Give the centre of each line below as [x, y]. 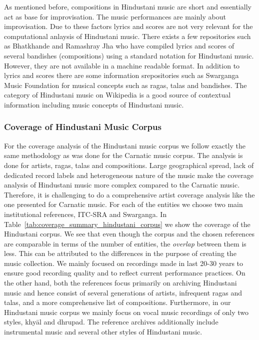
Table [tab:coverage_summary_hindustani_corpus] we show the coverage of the [127, 224]
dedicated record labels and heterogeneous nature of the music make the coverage [129, 175]
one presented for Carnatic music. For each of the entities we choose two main [123, 204]
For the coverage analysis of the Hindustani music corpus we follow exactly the [125, 145]
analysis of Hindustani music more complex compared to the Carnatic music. [122, 185]
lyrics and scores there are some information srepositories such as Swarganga [121, 75]
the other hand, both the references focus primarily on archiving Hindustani [120, 283]
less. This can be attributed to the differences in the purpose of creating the [120, 253]
